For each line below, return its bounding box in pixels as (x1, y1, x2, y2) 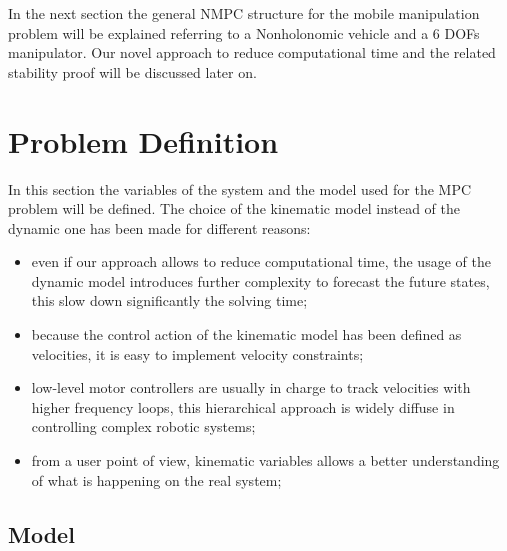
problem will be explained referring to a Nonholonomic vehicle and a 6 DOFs (8, 22, 480, 43)
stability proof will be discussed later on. (8, 61, 257, 82)
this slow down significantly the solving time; (31, 290, 308, 311)
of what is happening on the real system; (31, 469, 282, 490)
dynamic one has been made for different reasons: (8, 217, 311, 238)
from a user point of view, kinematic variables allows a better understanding (31, 450, 500, 471)
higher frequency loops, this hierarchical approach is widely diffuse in (31, 396, 455, 417)
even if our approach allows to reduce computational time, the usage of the (31, 251, 491, 272)
